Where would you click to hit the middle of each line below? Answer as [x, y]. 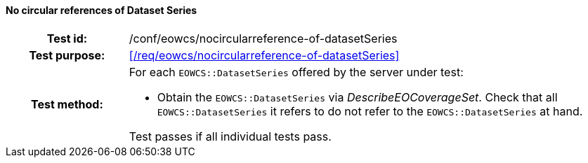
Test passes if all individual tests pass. [230, 136]
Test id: [67, 38]
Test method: [67, 104]
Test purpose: [67, 55]
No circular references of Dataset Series [102, 10]
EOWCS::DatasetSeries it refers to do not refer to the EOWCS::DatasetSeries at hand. [370, 111]
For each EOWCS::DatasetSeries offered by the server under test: [296, 72]
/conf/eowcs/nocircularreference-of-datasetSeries [263, 38]
